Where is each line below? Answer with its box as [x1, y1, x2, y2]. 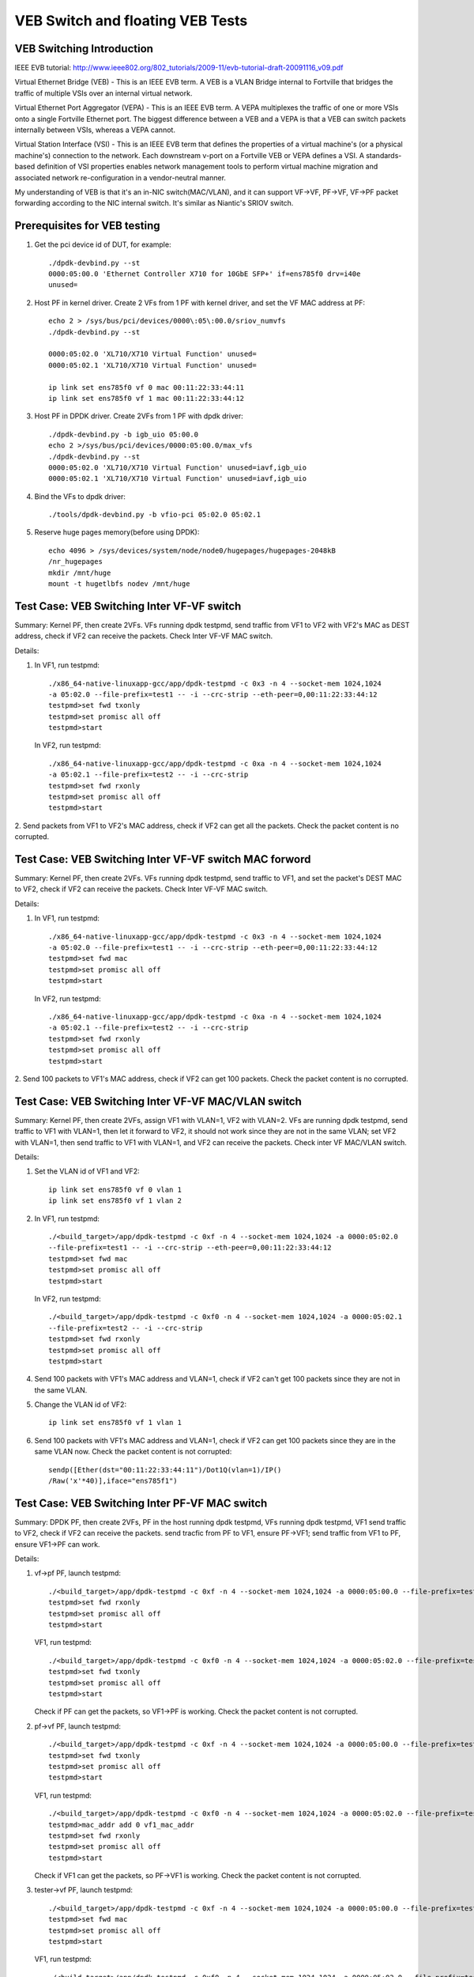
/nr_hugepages [48, 558, 103, 566]
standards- [366, 150, 402, 160]
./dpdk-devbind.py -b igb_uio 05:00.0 [48, 429, 199, 439]
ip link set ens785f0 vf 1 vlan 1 [48, 1418, 182, 1427]
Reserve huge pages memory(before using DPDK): [34, 527, 200, 537]
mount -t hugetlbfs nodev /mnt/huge [48, 580, 190, 588]
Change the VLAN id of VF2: [34, 1400, 126, 1409]
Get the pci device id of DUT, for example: [34, 240, 171, 249]
